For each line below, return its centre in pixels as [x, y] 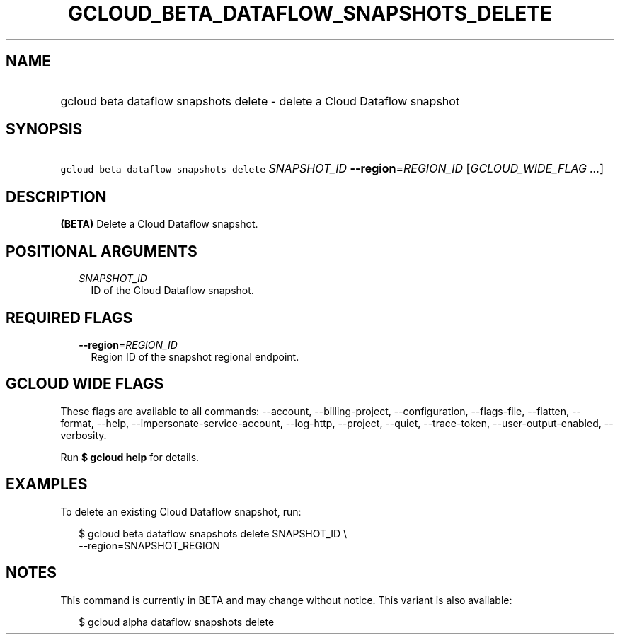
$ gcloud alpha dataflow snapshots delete [177, 622]
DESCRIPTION [56, 197]
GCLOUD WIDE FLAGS [85, 384]
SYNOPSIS [44, 129]
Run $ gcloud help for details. [130, 457]
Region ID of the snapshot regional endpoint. [195, 356]
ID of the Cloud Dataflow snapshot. [172, 291]
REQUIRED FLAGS [69, 318]
